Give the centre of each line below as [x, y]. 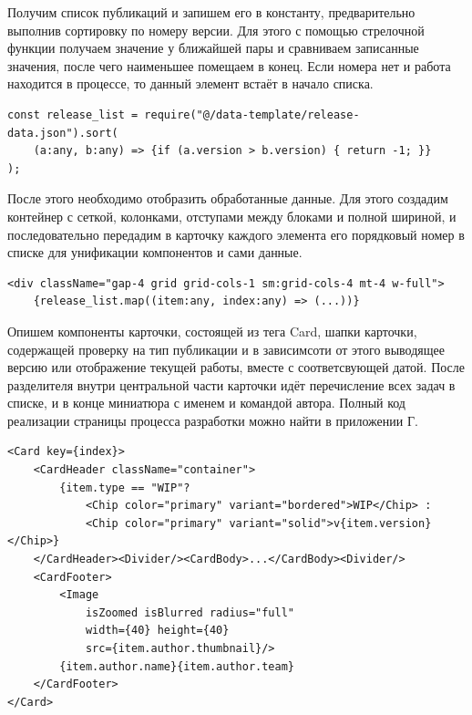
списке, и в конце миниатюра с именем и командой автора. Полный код [206, 403]
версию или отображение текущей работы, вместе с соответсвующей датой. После [236, 367]
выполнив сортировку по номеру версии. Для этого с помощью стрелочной [216, 30]
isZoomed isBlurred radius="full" [190, 612]
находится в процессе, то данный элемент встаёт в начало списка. [190, 83]
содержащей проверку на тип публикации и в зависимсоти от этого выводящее [226, 349]
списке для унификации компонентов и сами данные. [155, 252]
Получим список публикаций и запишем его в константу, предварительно [211, 12]
